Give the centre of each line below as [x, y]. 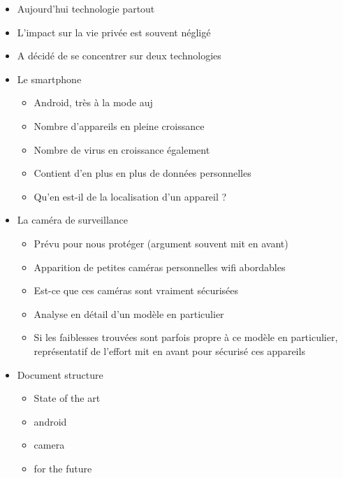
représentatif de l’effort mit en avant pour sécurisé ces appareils [169, 350]
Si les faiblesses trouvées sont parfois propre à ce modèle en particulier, [186, 337]
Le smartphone [49, 79]
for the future [63, 468]
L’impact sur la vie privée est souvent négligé [114, 32]
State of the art [67, 398]
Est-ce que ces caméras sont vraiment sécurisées [136, 290]
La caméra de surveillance [73, 220]
